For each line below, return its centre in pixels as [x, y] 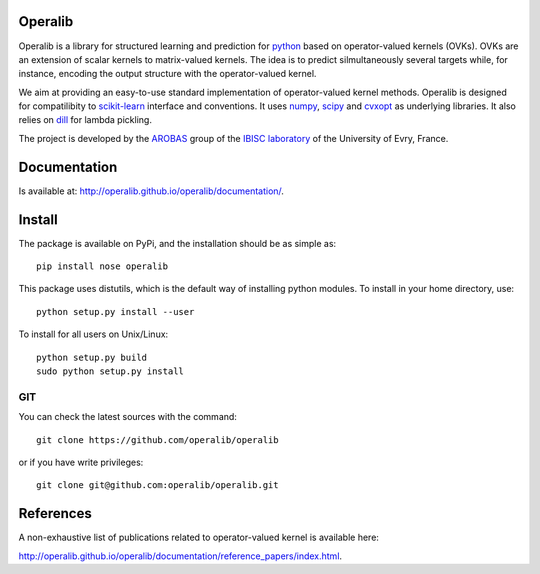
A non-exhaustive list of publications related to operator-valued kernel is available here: [199, 537]
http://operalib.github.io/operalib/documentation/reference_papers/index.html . [180, 556]
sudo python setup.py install [110, 371]
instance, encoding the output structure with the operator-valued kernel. [167, 74]
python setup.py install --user [115, 311]
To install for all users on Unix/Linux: [93, 334]
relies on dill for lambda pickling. [85, 120]
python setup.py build [92, 357]
